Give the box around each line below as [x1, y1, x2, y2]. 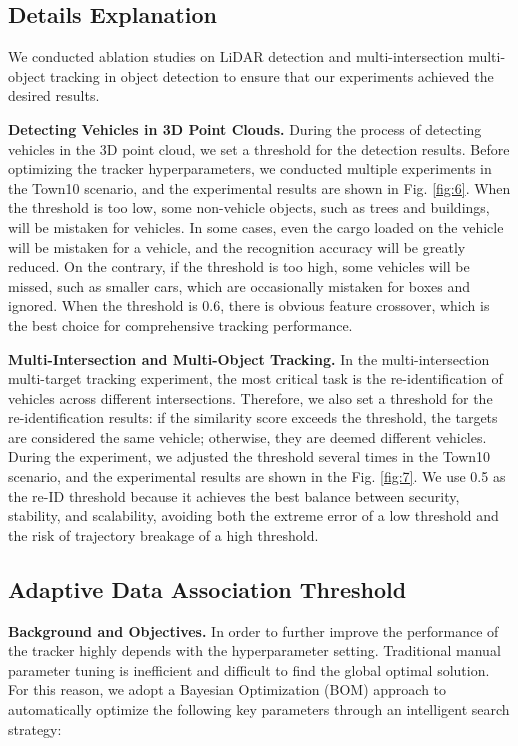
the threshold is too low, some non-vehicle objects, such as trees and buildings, [8, 197, 490, 218]
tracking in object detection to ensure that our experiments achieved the [49, 65, 494, 86]
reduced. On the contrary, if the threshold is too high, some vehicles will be [8, 256, 470, 277]
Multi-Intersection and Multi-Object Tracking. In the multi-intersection [8, 348, 490, 369]
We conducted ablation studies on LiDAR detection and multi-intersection [8, 46, 464, 67]
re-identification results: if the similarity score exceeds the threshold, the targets [8, 407, 498, 428]
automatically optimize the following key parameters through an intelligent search [8, 699, 510, 720]
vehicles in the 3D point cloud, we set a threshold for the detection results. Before [8, 138, 510, 159]
